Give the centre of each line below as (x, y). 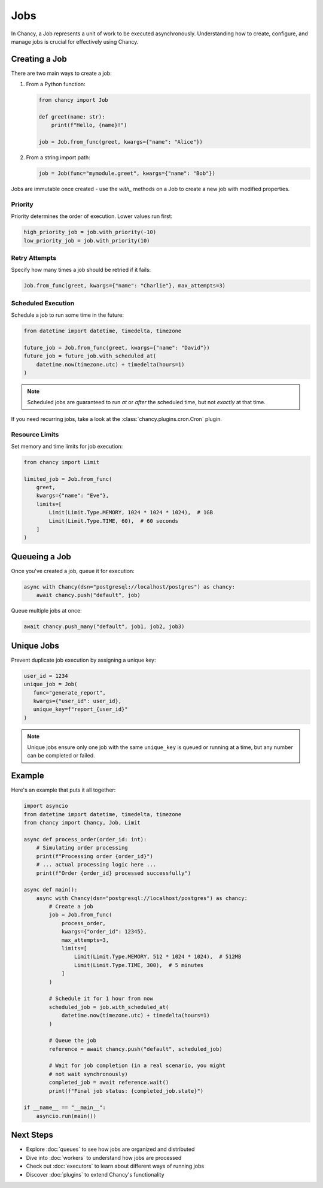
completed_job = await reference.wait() (109, 1083)
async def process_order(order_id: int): (85, 839)
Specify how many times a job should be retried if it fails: (81, 270)
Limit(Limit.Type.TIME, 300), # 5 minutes (139, 965)
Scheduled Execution (43, 303)
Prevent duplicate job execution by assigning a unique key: (83, 660)
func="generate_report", (69, 693)
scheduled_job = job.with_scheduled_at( (109, 1007)
